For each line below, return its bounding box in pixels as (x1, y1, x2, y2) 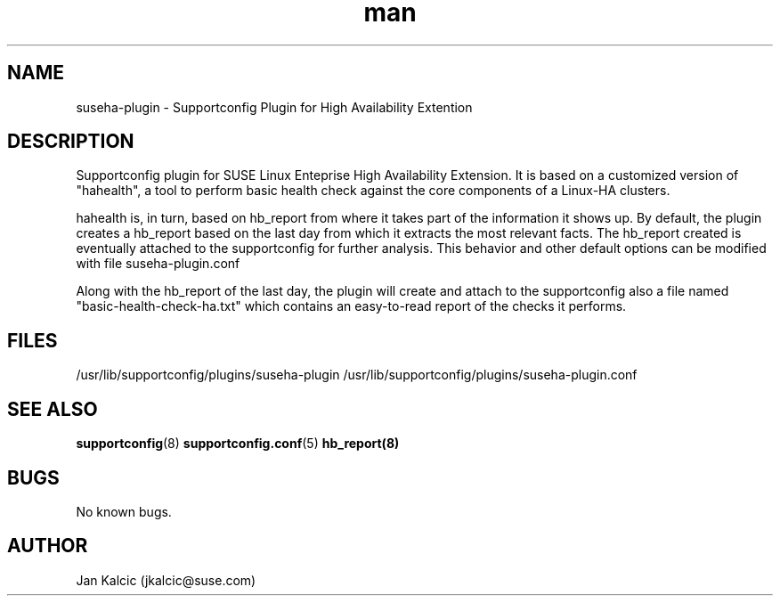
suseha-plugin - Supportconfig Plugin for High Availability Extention (76, 99, 473, 115)
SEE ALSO (7, 397, 98, 420)
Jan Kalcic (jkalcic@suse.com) (76, 572, 256, 588)
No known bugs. (76, 503, 172, 519)
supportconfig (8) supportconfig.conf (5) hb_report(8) (76, 436, 400, 452)
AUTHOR (7, 534, 88, 558)
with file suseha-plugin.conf (76, 256, 240, 272)
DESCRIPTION (7, 130, 134, 153)
